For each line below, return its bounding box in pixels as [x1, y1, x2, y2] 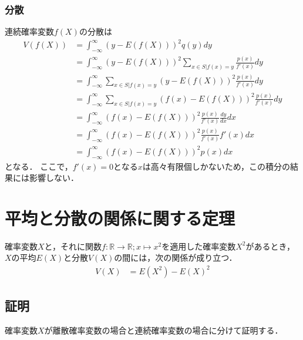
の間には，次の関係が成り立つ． [114, 251, 237, 264]
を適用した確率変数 [161, 240, 236, 252]
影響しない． [29, 171, 79, 184]
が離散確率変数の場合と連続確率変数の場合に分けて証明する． [44, 324, 283, 336]
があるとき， [245, 240, 295, 252]
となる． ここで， [5, 160, 73, 172]
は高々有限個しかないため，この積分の [142, 160, 290, 172]
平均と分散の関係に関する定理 [5, 206, 235, 230]
